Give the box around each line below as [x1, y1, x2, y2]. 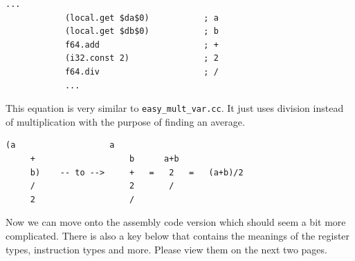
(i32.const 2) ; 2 [64, 53, 219, 64]
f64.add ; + [64, 39, 219, 50]
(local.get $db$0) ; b [64, 26, 219, 37]
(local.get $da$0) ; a [64, 12, 219, 23]
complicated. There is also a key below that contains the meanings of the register [6, 228, 350, 242]
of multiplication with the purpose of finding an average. [6, 114, 245, 128]
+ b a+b [30, 154, 179, 164]
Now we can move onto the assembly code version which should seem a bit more [6, 215, 346, 229]
